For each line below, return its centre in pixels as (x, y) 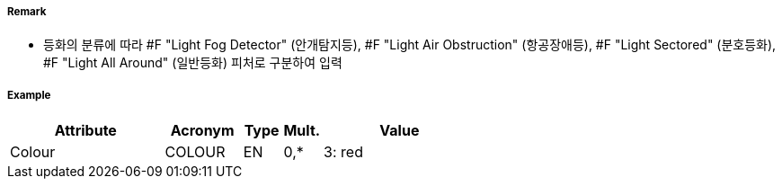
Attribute (85, 131)
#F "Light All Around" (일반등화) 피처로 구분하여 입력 (193, 63)
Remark (27, 12)
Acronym (202, 131)
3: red (343, 152)
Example (29, 95)
